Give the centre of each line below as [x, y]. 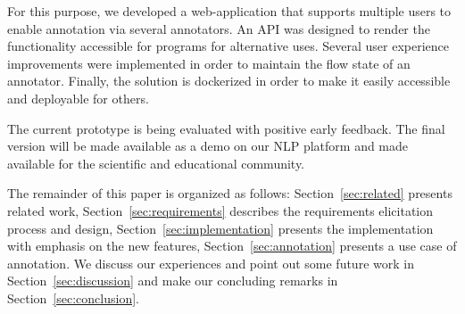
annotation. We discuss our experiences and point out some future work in [211, 263]
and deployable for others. [78, 98]
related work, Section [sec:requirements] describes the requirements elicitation [220, 210]
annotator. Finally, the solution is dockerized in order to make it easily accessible [229, 81]
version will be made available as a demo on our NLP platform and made [208, 146]
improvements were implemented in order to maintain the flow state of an [209, 63]
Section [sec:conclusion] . [73, 297]
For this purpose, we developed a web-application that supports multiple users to [229, 11]
